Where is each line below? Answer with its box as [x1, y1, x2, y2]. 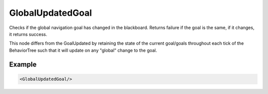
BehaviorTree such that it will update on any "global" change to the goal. [9, 47, 157, 53]
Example [9, 60, 37, 68]
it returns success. [9, 31, 47, 37]
